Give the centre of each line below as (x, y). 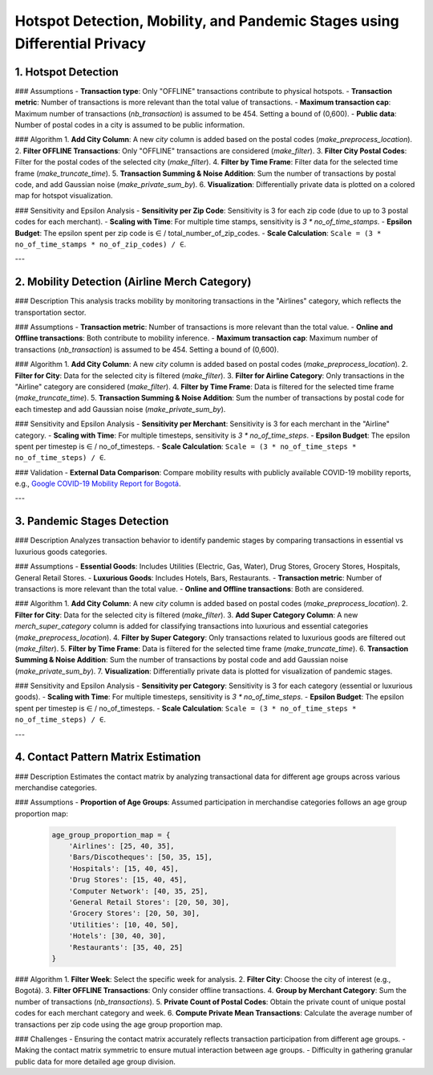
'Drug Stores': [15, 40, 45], (128, 880)
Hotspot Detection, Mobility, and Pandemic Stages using (207, 21)
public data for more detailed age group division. (95, 1061)
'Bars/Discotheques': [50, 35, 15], (140, 857)
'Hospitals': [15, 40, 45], (124, 868)
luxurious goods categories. (61, 552)
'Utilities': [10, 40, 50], (124, 924)
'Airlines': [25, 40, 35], (122, 846)
